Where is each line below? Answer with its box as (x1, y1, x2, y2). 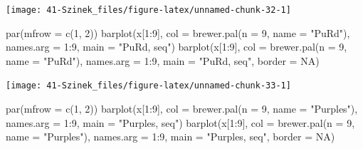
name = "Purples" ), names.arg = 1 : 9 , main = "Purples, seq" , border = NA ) (6, 129, 335, 144)
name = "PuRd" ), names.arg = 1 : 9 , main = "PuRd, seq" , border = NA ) (6, 53, 320, 68)
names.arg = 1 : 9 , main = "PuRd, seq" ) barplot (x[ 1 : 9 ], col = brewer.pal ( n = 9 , (6, 39, 347, 54)
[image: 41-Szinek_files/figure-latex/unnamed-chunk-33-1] (6, 81, 291, 91)
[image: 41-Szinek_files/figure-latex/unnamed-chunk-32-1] (6, 5, 291, 15)
